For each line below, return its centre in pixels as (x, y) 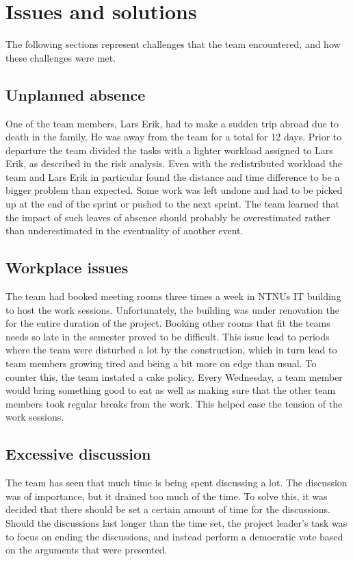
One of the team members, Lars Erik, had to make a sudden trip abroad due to (172, 123)
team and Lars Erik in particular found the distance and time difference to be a (173, 176)
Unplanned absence (76, 94)
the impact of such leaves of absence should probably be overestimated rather (168, 217)
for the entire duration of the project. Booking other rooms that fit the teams (168, 323)
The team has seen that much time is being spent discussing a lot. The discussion (176, 483)
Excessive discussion (78, 454)
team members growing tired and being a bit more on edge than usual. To (161, 363)
